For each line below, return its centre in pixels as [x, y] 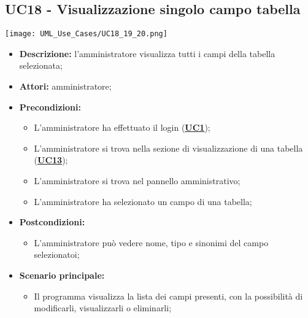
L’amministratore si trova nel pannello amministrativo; [137, 181]
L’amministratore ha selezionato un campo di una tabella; [143, 201]
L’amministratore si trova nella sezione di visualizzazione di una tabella [168, 148]
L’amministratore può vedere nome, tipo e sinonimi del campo [151, 242]
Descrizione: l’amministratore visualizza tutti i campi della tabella [147, 53]
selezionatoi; [57, 254]
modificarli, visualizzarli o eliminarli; [103, 308]
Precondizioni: [50, 107]
